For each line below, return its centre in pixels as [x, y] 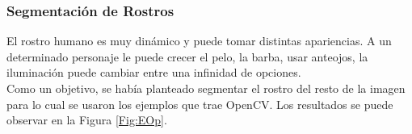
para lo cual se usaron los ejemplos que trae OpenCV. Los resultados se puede [200, 104]
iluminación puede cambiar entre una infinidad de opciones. [154, 72]
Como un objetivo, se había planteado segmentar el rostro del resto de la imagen [206, 88]
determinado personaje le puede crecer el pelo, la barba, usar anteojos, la [187, 56]
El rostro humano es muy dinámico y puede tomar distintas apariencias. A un [199, 41]
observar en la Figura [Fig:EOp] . [87, 120]
